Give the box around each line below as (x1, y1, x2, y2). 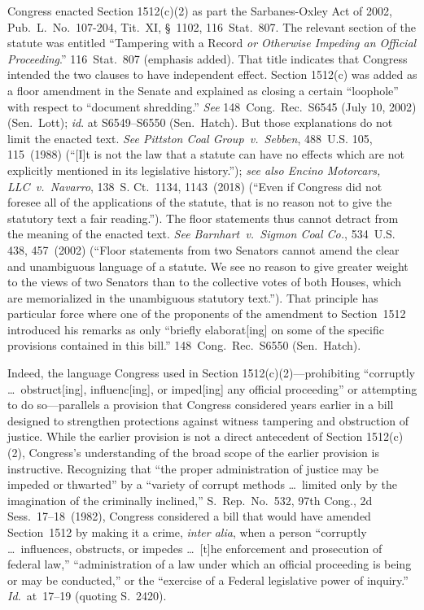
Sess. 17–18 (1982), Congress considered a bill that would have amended (7, 508, 371, 525)
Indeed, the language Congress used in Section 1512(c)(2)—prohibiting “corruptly (7, 364, 415, 381)
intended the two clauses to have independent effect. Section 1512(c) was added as (7, 66, 417, 83)
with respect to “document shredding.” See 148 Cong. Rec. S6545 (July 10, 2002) (7, 98, 417, 115)
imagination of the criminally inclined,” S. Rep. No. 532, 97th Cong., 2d (7, 491, 373, 508)
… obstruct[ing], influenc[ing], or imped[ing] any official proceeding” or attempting (7, 380, 417, 397)
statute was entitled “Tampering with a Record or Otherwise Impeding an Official (7, 34, 417, 51)
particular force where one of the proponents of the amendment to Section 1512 (7, 305, 406, 322)
